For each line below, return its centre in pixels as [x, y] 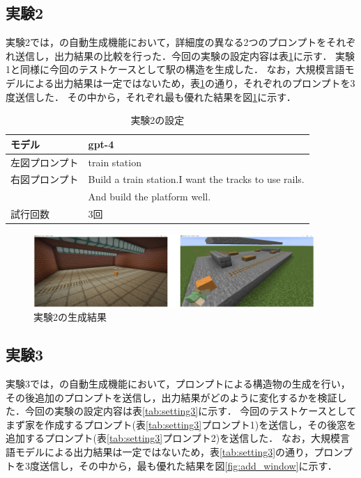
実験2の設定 [158, 120]
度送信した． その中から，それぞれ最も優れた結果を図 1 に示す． [151, 96]
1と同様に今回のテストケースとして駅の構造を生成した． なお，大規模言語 [175, 69]
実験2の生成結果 [70, 317]
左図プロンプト [45, 162]
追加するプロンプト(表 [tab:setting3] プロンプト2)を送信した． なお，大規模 [173, 438]
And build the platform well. [149, 197]
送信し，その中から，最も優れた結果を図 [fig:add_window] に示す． [188, 465]
